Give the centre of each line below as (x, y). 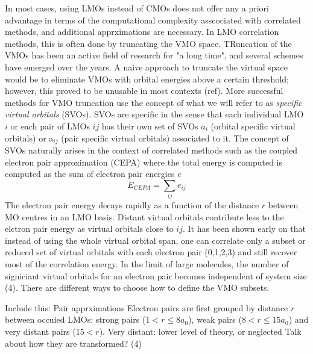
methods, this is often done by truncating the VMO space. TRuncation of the (148, 43)
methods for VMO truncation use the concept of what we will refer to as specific (153, 102)
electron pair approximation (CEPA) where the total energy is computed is (144, 162)
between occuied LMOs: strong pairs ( (75, 319)
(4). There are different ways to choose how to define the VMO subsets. (137, 287)
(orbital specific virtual (253, 126)
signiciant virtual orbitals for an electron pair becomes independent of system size (156, 275)
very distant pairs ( (40, 331)
